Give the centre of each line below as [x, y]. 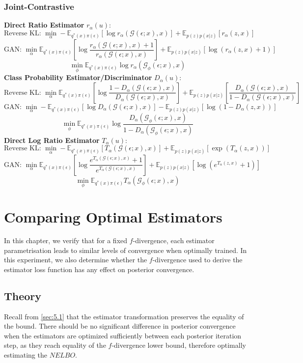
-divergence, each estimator [174, 240]
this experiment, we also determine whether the [76, 260]
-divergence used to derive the [197, 260]
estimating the [26, 354]
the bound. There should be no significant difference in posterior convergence [120, 326]
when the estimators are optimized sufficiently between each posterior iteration [123, 335]
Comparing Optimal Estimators [113, 217]
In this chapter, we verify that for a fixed [66, 240]
